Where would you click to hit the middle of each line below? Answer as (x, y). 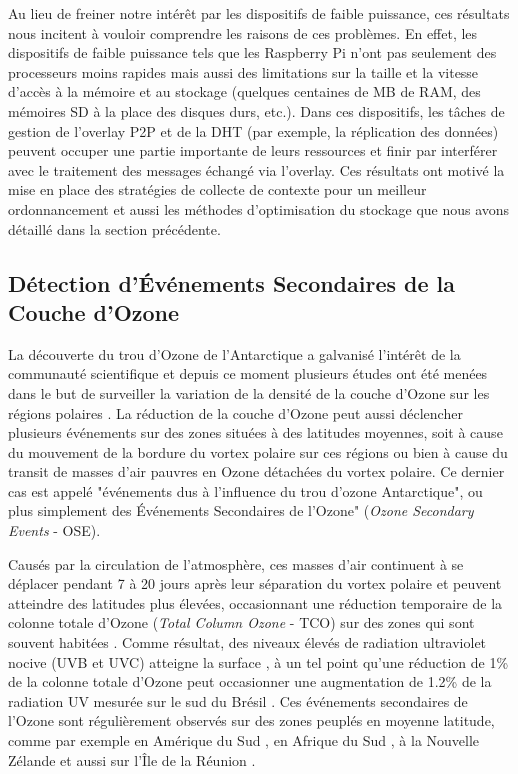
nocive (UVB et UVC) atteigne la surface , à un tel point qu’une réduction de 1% (258, 661)
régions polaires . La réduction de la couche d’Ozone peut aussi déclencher (235, 412)
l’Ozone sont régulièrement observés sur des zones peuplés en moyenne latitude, (251, 720)
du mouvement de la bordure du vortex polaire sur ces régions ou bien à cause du (258, 451)
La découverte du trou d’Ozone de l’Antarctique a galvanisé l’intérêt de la (234, 353)
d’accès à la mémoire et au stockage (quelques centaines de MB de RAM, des (244, 91)
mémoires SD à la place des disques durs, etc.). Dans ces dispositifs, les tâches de (256, 110)
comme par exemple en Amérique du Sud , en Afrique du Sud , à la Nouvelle (244, 740)
